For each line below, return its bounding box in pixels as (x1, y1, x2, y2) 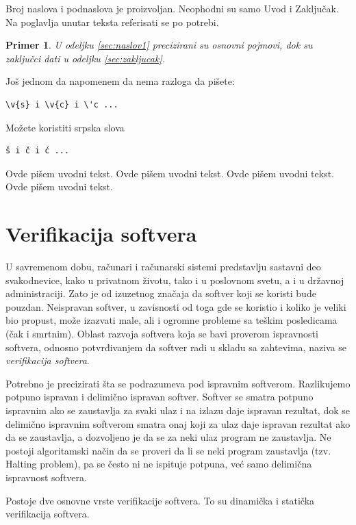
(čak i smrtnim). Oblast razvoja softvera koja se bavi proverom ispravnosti (5, 326, 318, 341)
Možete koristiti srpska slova (5, 120, 125, 134)
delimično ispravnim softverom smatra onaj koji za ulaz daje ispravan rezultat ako (5, 416, 351, 431)
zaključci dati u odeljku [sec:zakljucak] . (5, 51, 166, 65)
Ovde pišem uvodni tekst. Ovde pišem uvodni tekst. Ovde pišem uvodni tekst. (5, 166, 334, 180)
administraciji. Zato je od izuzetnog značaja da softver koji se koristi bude (5, 286, 316, 300)
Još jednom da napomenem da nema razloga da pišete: (5, 74, 235, 88)
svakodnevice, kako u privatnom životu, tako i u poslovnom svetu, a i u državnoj (5, 272, 344, 287)
